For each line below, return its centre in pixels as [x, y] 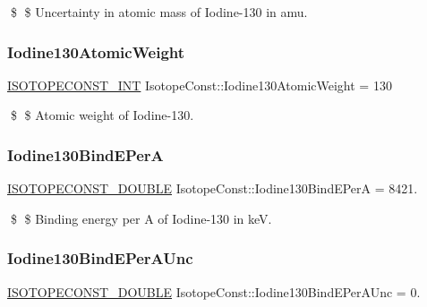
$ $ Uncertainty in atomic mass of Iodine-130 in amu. [159, 12]
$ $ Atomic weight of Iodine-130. [102, 115]
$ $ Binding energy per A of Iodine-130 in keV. [141, 218]
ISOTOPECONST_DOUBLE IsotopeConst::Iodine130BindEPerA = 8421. [213, 188]
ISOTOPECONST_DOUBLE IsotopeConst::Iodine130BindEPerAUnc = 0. [214, 291]
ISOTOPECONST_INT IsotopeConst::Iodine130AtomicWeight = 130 [200, 85]
